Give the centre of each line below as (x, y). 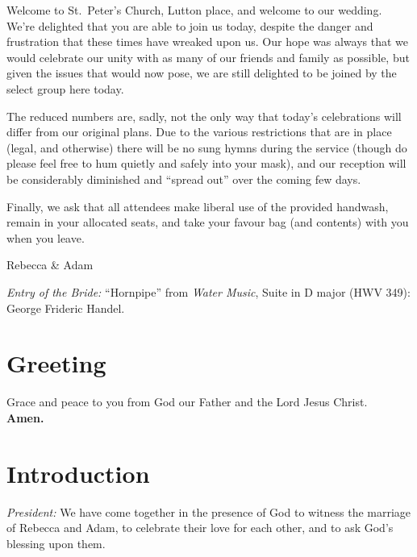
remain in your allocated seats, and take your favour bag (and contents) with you (208, 222)
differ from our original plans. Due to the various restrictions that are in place (199, 132)
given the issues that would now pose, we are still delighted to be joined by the (202, 73)
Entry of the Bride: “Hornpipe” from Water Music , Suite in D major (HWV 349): (208, 291)
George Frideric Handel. (66, 308)
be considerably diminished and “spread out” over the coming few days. (184, 179)
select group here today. (65, 88)
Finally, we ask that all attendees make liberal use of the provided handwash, (198, 206)
